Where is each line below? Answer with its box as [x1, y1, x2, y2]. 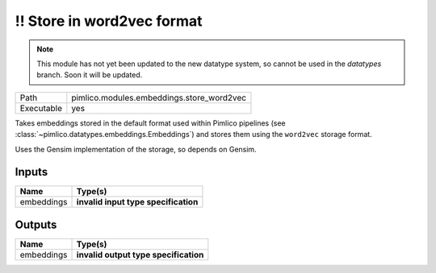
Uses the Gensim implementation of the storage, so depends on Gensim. [15, 144, 258, 154]
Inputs [15, 165, 48, 179]
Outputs [15, 217, 57, 231]
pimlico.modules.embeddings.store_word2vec [71, 92, 246, 103]
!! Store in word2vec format [15, 12, 203, 30]
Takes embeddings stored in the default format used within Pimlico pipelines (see [15, 118, 286, 128]
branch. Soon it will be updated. [36, 70, 143, 80]
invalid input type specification [76, 196, 199, 208]
